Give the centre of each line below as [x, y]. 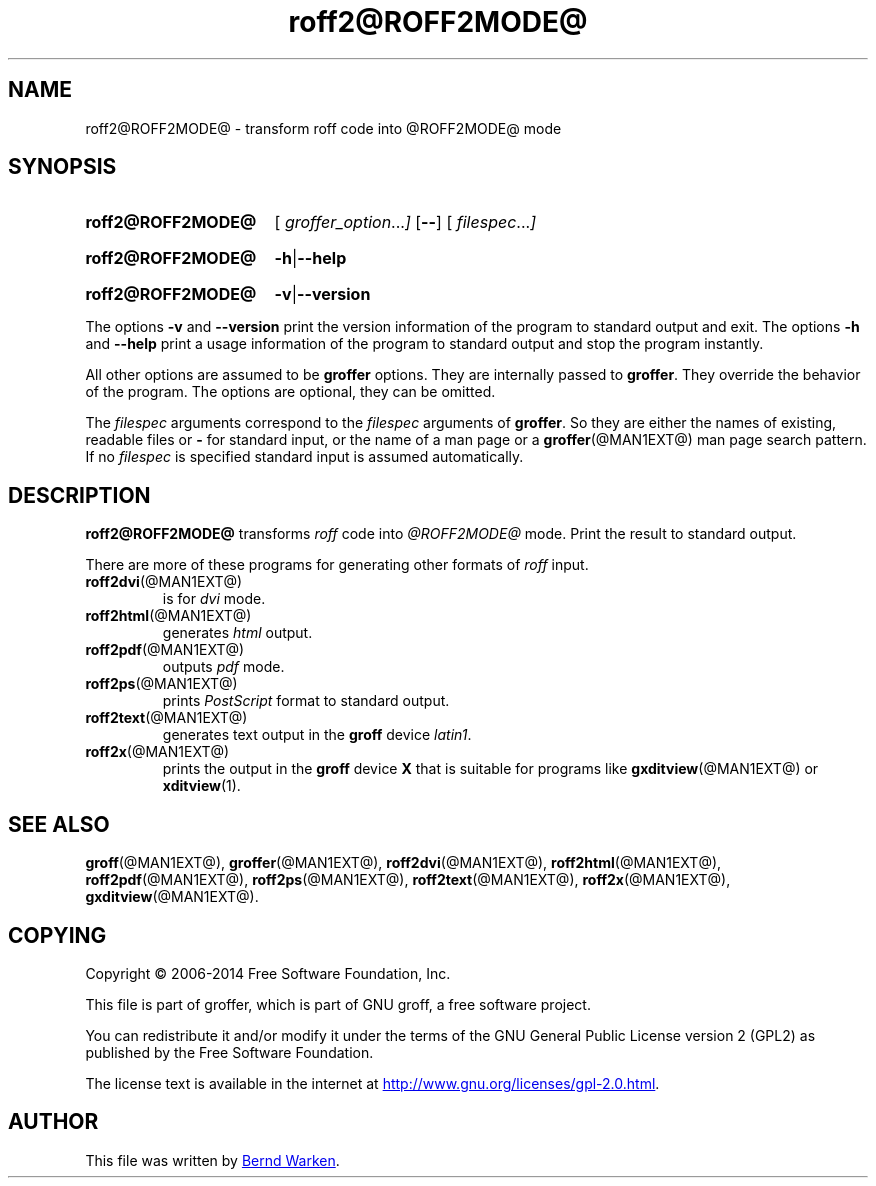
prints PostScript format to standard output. [306, 701]
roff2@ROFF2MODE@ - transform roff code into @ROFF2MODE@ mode [323, 128]
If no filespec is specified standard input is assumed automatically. [304, 457]
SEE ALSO [59, 824]
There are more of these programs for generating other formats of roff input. [337, 565]
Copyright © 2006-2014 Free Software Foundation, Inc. [268, 973]
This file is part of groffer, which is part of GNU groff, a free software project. [338, 1004]
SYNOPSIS [62, 167]
